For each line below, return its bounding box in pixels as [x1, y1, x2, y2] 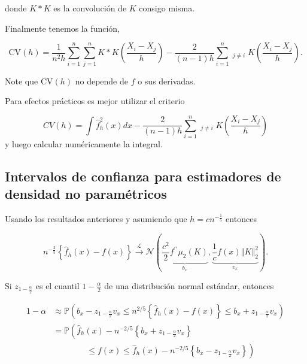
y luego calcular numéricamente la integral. [5, 138, 163, 150]
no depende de [75, 74, 128, 87]
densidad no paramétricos [5, 184, 167, 203]
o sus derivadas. [138, 74, 196, 87]
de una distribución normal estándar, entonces [104, 279, 274, 292]
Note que [5, 74, 38, 87]
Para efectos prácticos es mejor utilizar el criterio [5, 95, 185, 107]
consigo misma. [139, 2, 195, 14]
